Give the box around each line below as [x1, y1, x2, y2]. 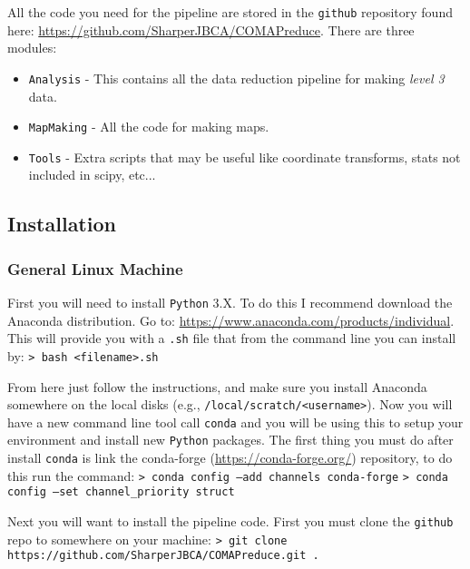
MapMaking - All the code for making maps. [28, 117, 269, 136]
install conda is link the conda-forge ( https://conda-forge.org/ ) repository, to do [7, 448, 453, 467]
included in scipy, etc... [28, 165, 156, 184]
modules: [7, 38, 57, 57]
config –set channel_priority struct [7, 486, 235, 499]
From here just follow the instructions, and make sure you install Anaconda [7, 377, 427, 396]
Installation [7, 210, 116, 238]
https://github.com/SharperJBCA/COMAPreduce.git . [7, 549, 319, 563]
